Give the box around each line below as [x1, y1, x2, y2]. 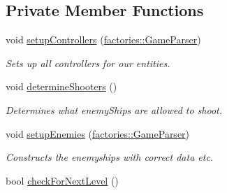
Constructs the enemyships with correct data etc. [6, 150, 214, 164]
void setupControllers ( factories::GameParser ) [6, 32, 201, 47]
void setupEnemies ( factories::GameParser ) [6, 126, 190, 141]
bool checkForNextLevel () [6, 173, 119, 187]
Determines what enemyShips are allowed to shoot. [6, 102, 223, 117]
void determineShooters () [6, 79, 117, 94]
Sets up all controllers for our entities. [6, 55, 170, 70]
